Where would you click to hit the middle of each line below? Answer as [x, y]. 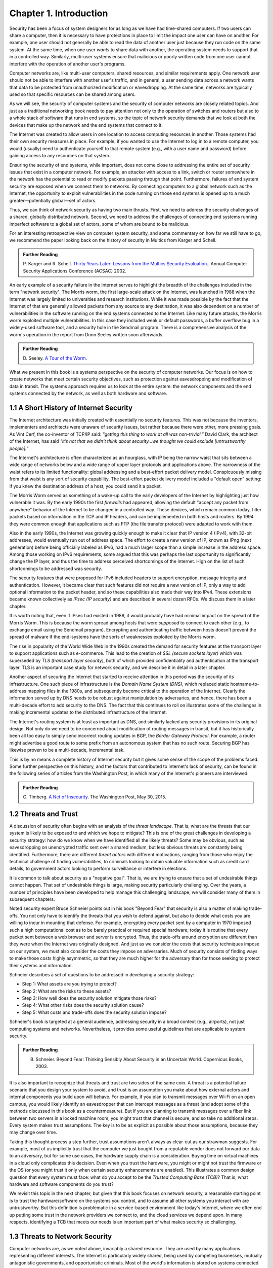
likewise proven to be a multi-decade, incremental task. [67, 750]
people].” [19, 448]
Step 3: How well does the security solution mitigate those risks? [89, 998]
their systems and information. [41, 965]
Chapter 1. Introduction [59, 13]
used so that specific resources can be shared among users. [73, 94]
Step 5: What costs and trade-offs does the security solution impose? [94, 1012]
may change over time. [33, 1132]
